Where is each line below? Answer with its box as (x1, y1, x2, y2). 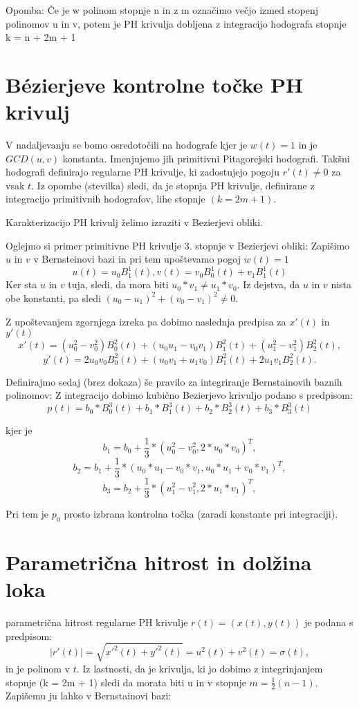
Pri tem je (6, 507, 49, 521)
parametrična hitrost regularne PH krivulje (6, 615, 188, 630)
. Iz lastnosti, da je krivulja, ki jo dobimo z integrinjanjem (76, 661, 323, 675)
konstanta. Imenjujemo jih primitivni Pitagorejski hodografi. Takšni (62, 151, 350, 165)
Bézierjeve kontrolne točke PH (6, 70, 304, 98)
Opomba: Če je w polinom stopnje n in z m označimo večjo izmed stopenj (6, 3, 319, 17)
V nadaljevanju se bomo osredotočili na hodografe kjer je (6, 138, 248, 152)
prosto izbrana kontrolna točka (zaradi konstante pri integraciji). (64, 507, 338, 521)
